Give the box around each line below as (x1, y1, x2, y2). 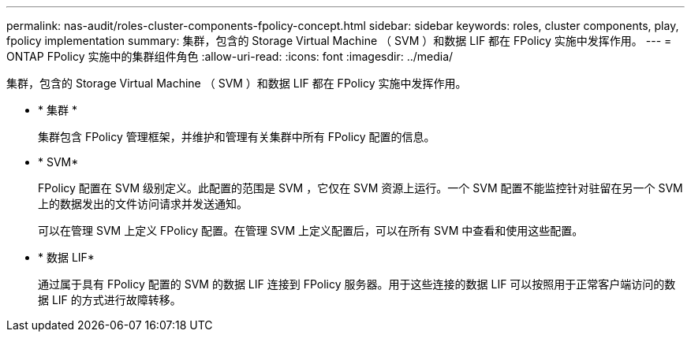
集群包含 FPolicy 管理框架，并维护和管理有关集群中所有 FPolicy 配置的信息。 (38, 130, 435, 143)
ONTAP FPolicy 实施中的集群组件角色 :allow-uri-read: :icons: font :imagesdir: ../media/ (6, 50, 454, 63)
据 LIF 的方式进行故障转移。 (38, 293, 181, 306)
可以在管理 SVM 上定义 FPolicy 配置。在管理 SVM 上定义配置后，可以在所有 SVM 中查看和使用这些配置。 (38, 224, 584, 237)
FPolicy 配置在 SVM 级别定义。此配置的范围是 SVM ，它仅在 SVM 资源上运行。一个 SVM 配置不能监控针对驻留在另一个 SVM (38, 181, 683, 195)
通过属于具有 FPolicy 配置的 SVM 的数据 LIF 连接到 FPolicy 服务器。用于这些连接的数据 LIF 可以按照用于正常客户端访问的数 (38, 277, 676, 291)
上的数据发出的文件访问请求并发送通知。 (38, 197, 248, 210)
